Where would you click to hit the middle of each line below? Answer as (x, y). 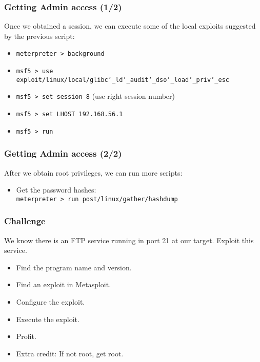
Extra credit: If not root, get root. (70, 353)
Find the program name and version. (74, 267)
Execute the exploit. (48, 319)
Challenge (25, 221)
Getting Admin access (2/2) (63, 153)
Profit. (26, 336)
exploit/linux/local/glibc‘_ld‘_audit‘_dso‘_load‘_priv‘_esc (123, 80)
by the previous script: (39, 36)
